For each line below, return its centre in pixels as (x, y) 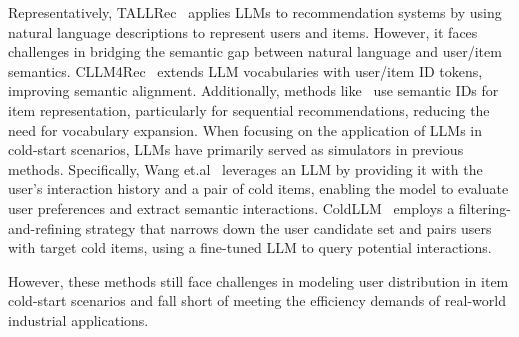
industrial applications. (78, 319)
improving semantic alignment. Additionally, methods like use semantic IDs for (253, 90)
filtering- (485, 207)
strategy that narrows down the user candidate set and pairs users (288, 227)
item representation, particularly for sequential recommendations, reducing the (249, 109)
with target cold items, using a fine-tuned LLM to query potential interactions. (250, 247)
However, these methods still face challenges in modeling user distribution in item (258, 280)
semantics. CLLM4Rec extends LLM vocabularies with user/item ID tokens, (245, 70)
